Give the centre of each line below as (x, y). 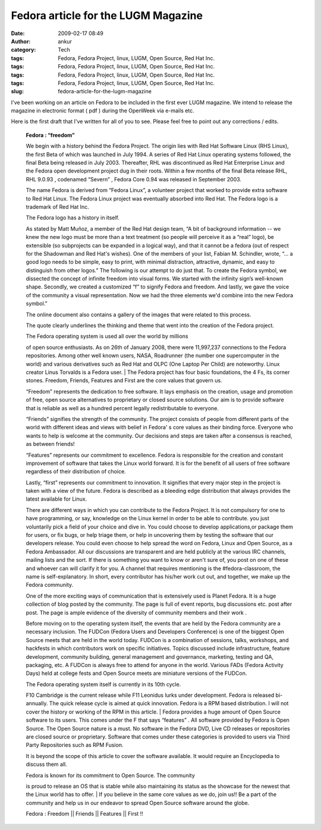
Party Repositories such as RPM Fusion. (75, 745)
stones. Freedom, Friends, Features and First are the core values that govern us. (124, 381)
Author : (21, 41)
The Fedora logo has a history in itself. (73, 218)
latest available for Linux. (56, 499)
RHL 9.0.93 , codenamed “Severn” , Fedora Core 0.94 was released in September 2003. (134, 179)
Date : (18, 33)
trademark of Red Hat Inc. (57, 207)
